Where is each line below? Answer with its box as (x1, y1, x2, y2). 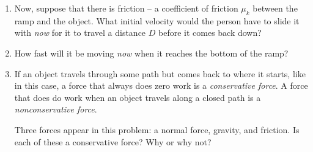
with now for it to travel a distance (14, 26, 146, 39)
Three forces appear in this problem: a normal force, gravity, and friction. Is (14, 123, 300, 136)
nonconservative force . (14, 103, 97, 116)
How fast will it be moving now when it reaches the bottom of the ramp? (14, 46, 289, 59)
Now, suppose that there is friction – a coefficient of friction (14, 2, 238, 14)
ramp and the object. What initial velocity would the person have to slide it (14, 14, 300, 27)
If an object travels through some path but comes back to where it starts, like (14, 67, 306, 80)
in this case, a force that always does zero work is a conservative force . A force (14, 79, 308, 92)
